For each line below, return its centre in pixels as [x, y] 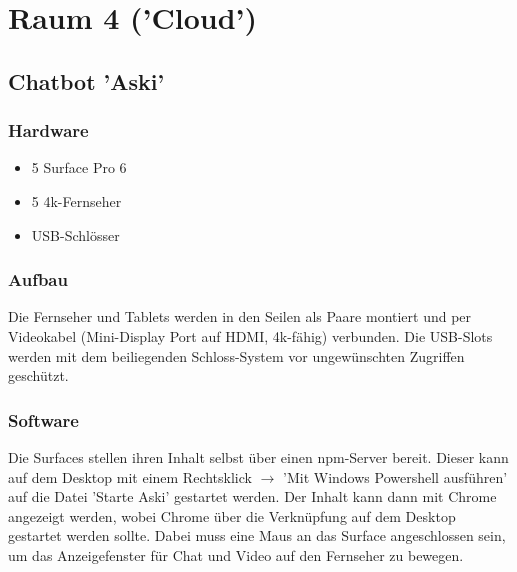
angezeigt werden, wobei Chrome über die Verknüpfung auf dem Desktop [232, 515]
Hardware [48, 130]
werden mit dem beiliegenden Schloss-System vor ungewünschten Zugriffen [236, 355]
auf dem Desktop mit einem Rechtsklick [130, 476]
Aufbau [38, 279]
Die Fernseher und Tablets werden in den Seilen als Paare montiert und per [240, 316]
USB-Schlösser [75, 234]
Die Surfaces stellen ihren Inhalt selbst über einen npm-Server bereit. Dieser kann [258, 456]
